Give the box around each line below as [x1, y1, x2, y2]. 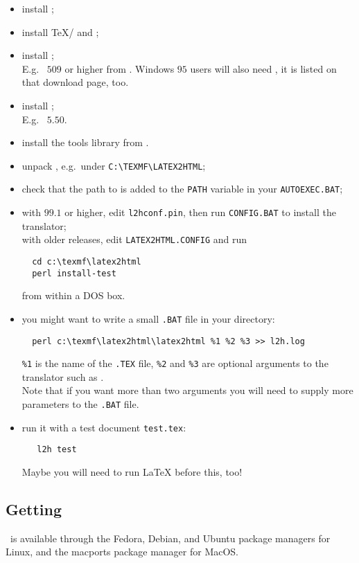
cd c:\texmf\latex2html [32, 256, 141, 267]
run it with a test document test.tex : [21, 420, 186, 434]
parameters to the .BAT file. [21, 397, 139, 411]
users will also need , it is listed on [190, 61, 337, 75]
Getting [6, 498, 62, 519]
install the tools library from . [21, 135, 149, 150]
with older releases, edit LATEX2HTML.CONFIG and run [21, 232, 247, 247]
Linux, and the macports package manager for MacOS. [6, 544, 239, 559]
